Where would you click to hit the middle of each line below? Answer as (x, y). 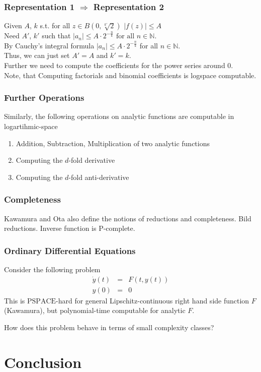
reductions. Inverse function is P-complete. (70, 228)
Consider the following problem (52, 269)
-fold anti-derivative (99, 177)
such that (56, 36)
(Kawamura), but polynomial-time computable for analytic (95, 310)
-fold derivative (92, 160)
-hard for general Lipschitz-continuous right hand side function (153, 300)
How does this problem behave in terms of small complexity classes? (109, 327)
